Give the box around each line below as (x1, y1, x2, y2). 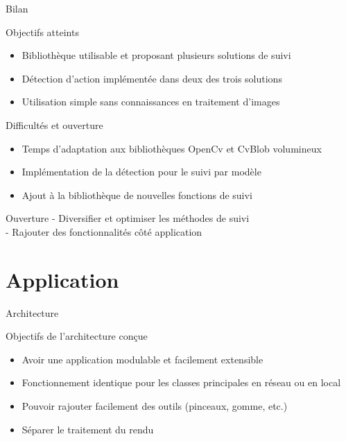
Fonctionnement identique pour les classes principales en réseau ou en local (21, 375, 341, 390)
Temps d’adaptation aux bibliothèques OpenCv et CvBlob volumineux (21, 141, 322, 155)
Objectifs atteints (6, 24, 79, 39)
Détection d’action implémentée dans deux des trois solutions (21, 71, 282, 85)
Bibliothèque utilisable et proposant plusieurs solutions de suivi (21, 48, 291, 62)
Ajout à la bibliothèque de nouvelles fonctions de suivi (21, 187, 252, 202)
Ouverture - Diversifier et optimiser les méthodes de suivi (6, 211, 250, 225)
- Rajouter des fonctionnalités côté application (6, 224, 202, 239)
